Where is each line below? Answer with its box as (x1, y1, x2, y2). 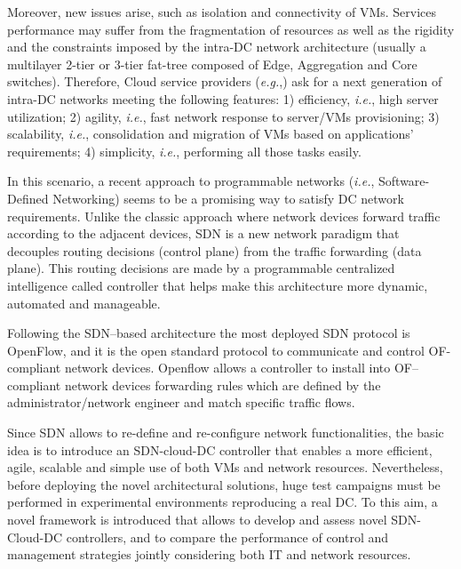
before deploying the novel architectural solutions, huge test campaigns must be (7, 475, 441, 493)
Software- (378, 172, 430, 190)
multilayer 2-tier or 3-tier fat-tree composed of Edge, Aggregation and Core (7, 54, 417, 73)
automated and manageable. (7, 293, 161, 312)
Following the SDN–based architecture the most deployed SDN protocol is (7, 324, 410, 342)
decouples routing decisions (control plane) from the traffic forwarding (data (7, 241, 422, 260)
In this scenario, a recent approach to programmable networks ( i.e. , (7, 172, 375, 190)
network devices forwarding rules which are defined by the (64, 375, 381, 394)
